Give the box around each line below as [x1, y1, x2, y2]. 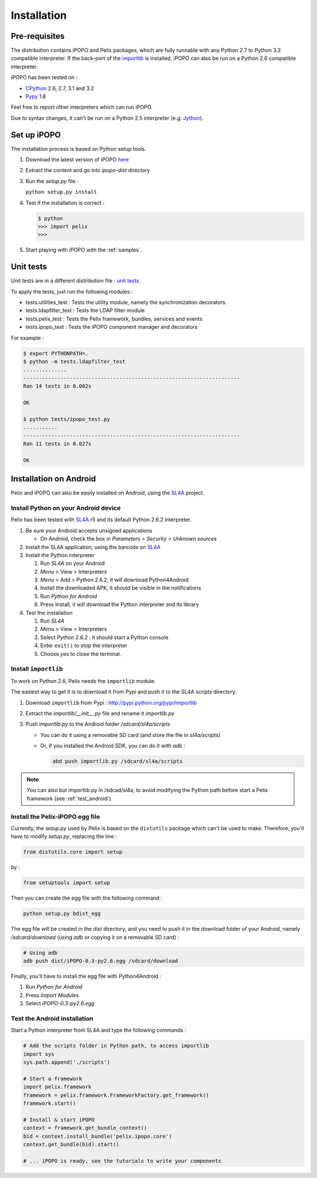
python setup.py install [25, 189, 97, 196]
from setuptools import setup [23, 880, 110, 886]
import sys [23, 1051, 55, 1057]
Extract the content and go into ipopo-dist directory [25, 167, 150, 174]
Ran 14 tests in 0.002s [23, 383, 92, 390]
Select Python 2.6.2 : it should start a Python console [40, 634, 168, 641]
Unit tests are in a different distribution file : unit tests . [11, 277, 141, 284]
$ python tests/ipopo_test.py [23, 416, 110, 422]
